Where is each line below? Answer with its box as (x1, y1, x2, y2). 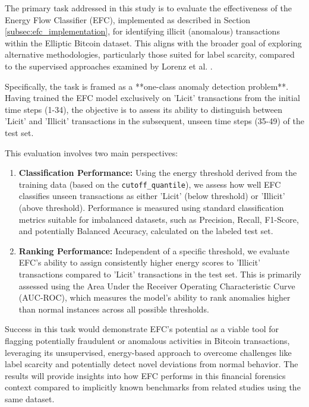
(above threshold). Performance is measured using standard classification (18, 201, 284, 213)
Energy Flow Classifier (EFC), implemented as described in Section (5, 13, 251, 26)
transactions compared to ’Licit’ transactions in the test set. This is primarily (18, 267, 301, 280)
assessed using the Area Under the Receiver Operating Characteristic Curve (18, 279, 295, 292)
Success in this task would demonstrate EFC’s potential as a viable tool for (5, 323, 279, 335)
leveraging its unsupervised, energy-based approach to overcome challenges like (5, 346, 292, 358)
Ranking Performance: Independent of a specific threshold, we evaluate (18, 244, 290, 257)
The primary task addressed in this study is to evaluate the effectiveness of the (5, 2, 292, 14)
